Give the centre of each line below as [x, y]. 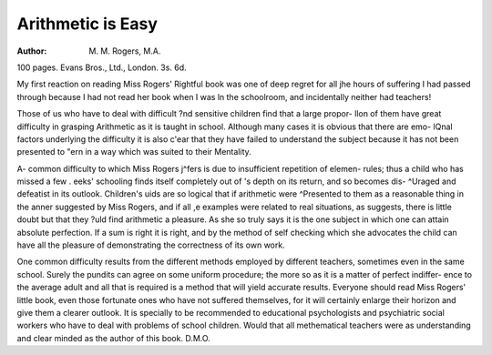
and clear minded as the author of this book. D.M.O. [114, 338]
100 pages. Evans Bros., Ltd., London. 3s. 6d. [102, 67]
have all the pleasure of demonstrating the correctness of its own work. [151, 245]
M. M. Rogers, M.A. [125, 51]
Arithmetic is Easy [87, 24]
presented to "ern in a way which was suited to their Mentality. [134, 152]
